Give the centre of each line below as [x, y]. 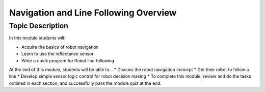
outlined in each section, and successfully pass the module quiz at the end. [85, 83]
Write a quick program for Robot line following [68, 60]
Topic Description [39, 26]
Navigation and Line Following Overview [93, 13]
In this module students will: [37, 38]
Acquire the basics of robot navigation [60, 47]
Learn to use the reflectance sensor [57, 54]
